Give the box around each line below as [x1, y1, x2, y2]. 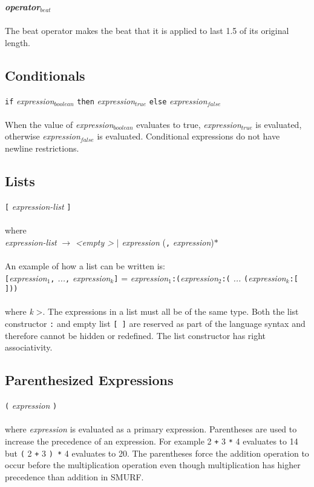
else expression [149, 94, 208, 107]
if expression [5, 94, 54, 107]
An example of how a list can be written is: [5, 259, 166, 272]
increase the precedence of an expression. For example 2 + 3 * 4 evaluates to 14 [5, 434, 298, 447]
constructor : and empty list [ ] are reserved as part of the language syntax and [5, 317, 306, 329]
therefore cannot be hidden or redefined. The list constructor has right [5, 329, 266, 341]
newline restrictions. [5, 142, 79, 155]
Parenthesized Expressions [5, 371, 174, 389]
